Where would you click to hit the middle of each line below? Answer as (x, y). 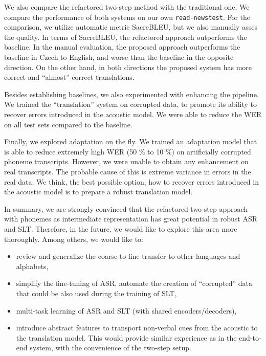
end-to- (250, 337)
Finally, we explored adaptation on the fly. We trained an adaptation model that (131, 141)
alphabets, (32, 266)
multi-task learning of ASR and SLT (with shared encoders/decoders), (126, 310)
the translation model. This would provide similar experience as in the (126, 337)
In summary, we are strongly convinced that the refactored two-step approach (126, 208)
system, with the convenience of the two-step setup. (110, 348)
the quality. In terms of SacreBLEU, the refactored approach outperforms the (126, 37)
